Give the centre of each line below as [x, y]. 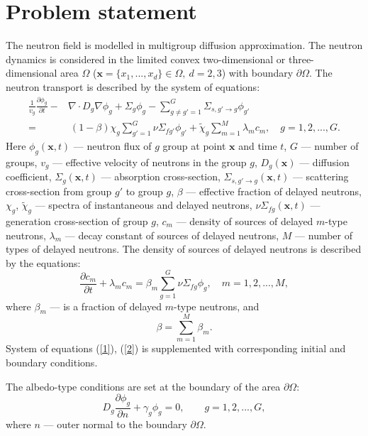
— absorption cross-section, [161, 176]
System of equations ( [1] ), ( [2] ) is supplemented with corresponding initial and [176, 348]
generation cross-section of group [77, 221]
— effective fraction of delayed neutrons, [274, 191]
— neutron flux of [112, 145]
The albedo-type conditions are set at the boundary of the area [143, 386]
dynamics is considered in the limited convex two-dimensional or [146, 59]
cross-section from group [59, 191]
